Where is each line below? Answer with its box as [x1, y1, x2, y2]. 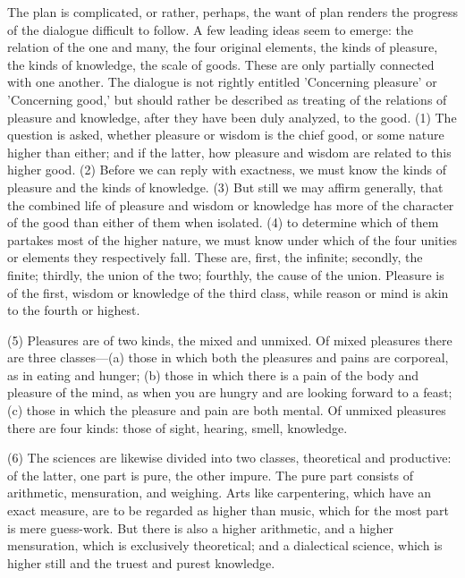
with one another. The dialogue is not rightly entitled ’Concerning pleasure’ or [7, 72, 437, 91]
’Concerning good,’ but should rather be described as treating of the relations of [7, 89, 447, 108]
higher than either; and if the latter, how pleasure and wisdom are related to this [7, 142, 452, 161]
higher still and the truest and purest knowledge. [7, 553, 275, 572]
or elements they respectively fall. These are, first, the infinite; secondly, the [7, 248, 423, 267]
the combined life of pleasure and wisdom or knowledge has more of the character [7, 195, 454, 214]
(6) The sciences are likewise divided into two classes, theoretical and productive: [7, 448, 452, 467]
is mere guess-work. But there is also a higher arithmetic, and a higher [7, 518, 394, 537]
